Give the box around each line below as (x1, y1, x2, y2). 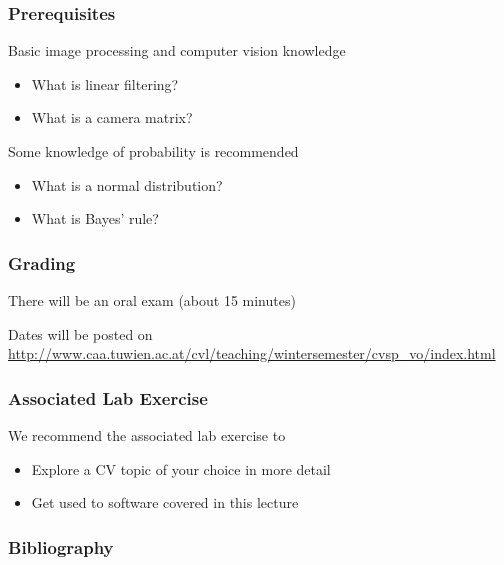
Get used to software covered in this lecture (31, 492, 299, 513)
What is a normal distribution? (31, 174, 223, 195)
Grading (8, 250, 76, 275)
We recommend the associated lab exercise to (8, 425, 286, 445)
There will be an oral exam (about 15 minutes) (8, 290, 296, 310)
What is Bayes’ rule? (31, 208, 159, 229)
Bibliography (8, 534, 114, 559)
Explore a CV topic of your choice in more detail (31, 458, 331, 479)
